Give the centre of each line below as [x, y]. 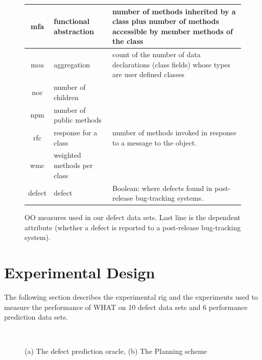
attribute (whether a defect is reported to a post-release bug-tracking [133, 227]
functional [72, 21]
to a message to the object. [155, 142]
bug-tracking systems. [170, 198]
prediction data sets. [36, 317]
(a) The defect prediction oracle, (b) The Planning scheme [116, 351]
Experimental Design [80, 272]
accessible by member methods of [173, 31]
